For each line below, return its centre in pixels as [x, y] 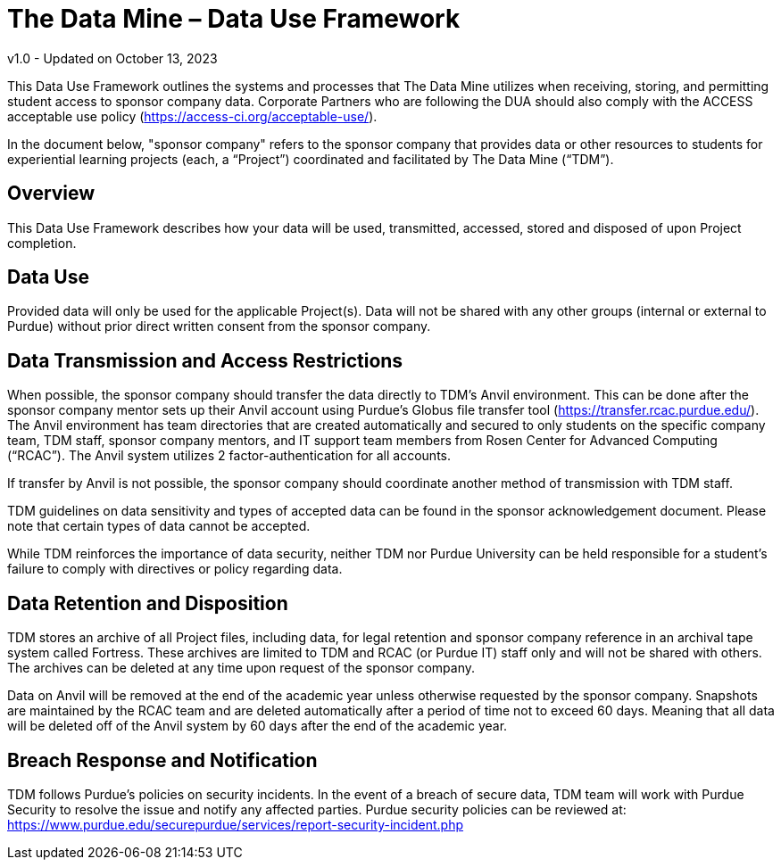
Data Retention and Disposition [148, 603]
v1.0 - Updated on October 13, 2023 [112, 58]
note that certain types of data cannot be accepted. [159, 526]
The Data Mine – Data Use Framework [234, 19]
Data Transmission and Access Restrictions [205, 360]
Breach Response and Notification [162, 760]
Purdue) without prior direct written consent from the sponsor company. [219, 326]
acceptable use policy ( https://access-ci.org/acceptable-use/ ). [192, 116]
